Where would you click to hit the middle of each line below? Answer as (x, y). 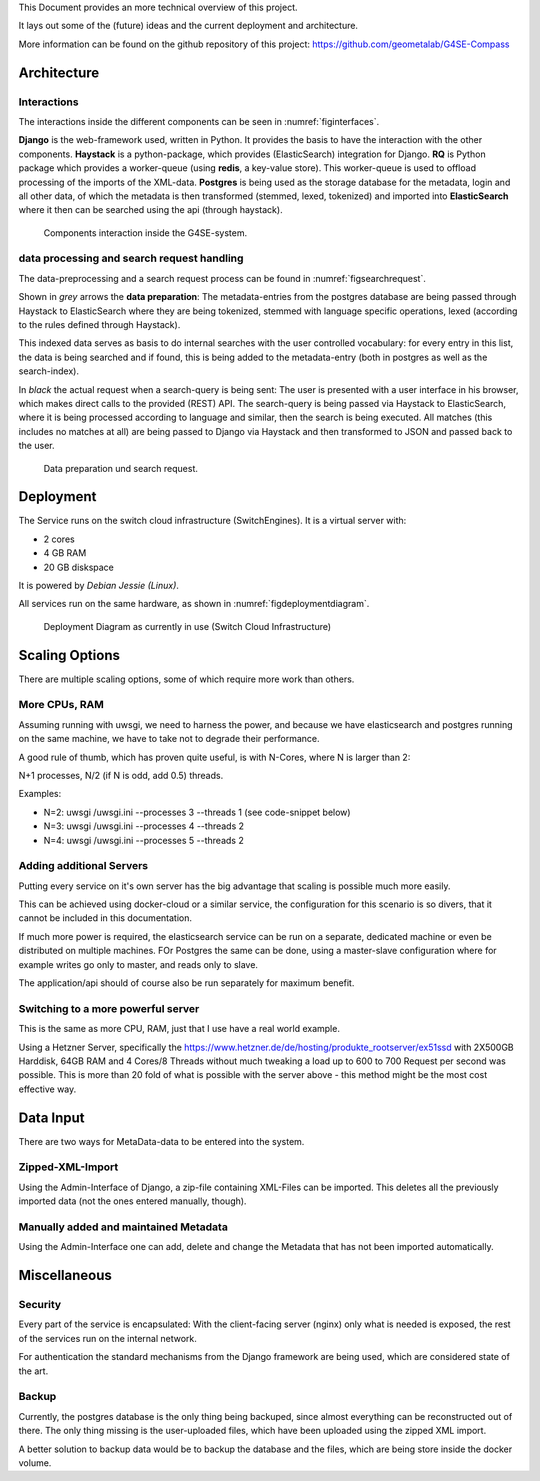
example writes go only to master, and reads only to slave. (138, 964)
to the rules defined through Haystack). (99, 324)
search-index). (49, 371)
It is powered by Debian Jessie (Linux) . (99, 585)
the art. (33, 1371)
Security (40, 1305)
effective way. (47, 1089)
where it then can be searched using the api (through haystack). (151, 210)
